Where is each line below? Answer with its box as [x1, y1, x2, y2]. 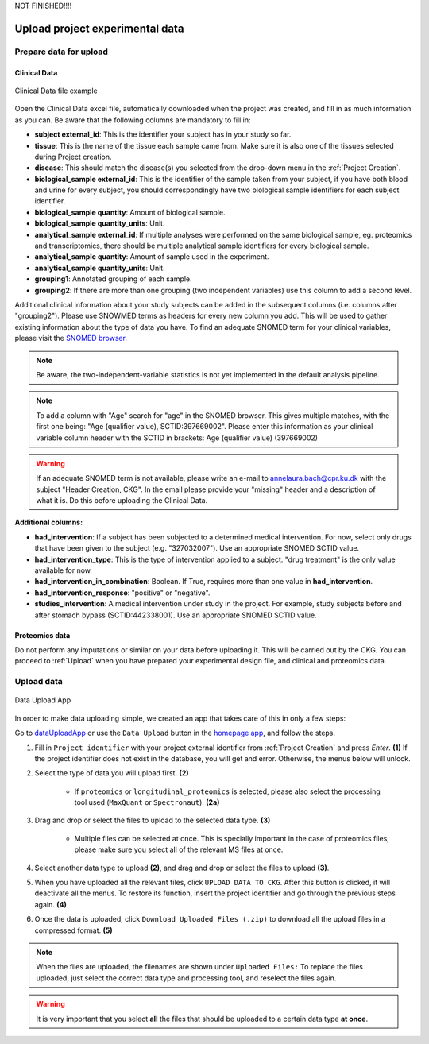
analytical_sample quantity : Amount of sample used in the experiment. [34, 252, 269, 261]
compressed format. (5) [34, 926, 113, 935]
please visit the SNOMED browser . [14, 334, 127, 343]
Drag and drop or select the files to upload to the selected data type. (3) [34, 815, 271, 826]
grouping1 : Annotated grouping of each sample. [34, 274, 192, 284]
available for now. [34, 566, 93, 575]
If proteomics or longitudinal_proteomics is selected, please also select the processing [74, 787, 381, 796]
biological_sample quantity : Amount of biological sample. [34, 207, 226, 217]
